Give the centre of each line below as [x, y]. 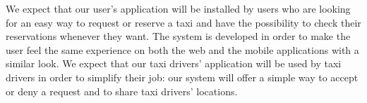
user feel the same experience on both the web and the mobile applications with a [182, 49]
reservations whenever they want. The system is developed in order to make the [178, 36]
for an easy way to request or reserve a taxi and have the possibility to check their [183, 22]
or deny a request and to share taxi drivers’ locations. [122, 91]
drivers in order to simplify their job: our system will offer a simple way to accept [182, 77]
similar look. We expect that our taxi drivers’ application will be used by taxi [174, 63]
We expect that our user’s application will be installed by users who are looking [178, 8]
